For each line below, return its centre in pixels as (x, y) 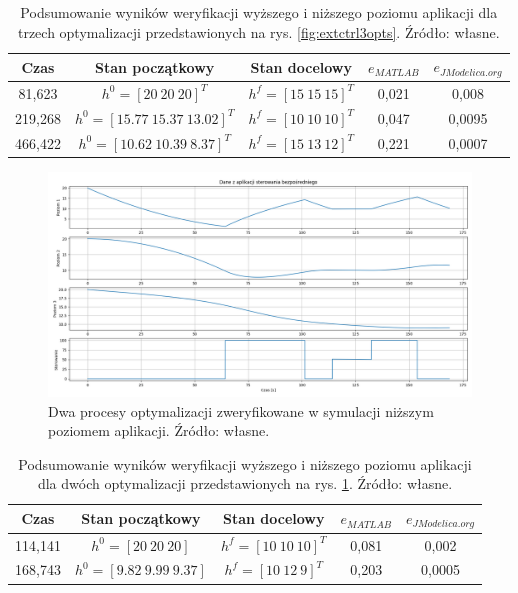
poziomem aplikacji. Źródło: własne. (159, 430)
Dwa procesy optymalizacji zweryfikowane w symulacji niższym (241, 410)
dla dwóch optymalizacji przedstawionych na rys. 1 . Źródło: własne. (245, 483)
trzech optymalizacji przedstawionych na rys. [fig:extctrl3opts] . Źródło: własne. (258, 31)
